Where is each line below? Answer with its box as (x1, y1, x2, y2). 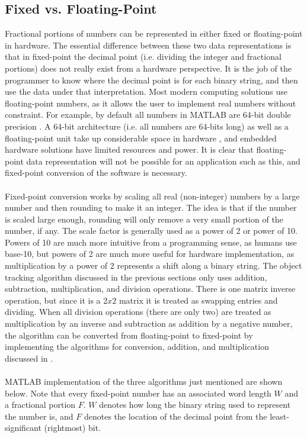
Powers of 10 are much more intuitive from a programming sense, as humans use (5, 236, 297, 248)
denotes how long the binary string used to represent (99, 398, 291, 411)
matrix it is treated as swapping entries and (119, 294, 278, 306)
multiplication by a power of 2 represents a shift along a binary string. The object (5, 259, 302, 272)
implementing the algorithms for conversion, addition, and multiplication (5, 340, 269, 353)
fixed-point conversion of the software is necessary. (5, 166, 187, 179)
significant (5, 421, 41, 434)
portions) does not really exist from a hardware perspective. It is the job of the (5, 62, 292, 74)
